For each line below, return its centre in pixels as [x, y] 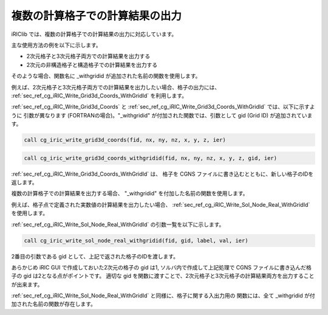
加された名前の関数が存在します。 [54, 304]
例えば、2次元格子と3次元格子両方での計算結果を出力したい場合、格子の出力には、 [116, 87]
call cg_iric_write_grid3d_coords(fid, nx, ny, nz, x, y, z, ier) [125, 140]
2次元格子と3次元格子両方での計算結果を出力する [88, 56]
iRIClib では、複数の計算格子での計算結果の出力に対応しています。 [94, 34]
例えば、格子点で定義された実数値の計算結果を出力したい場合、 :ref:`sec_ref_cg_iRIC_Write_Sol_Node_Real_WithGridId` [161, 204]
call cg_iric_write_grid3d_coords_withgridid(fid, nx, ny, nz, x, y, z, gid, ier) [151, 158]
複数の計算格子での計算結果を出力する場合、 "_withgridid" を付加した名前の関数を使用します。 [130, 193]
